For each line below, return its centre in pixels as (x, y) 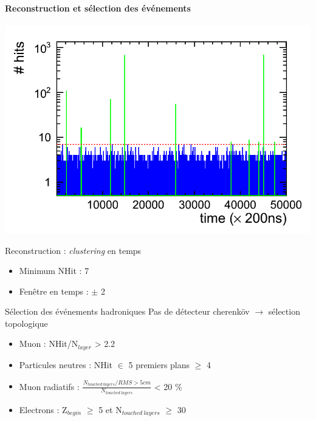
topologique (26, 323)
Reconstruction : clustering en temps (73, 250)
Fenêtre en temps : (54, 291)
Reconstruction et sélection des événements (98, 8)
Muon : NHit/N (49, 344)
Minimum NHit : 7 (54, 271)
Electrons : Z (43, 409)
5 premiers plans (159, 364)
